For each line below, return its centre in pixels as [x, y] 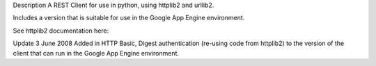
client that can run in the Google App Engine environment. [96, 53]
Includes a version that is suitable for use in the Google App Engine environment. [129, 18]
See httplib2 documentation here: [61, 31]
